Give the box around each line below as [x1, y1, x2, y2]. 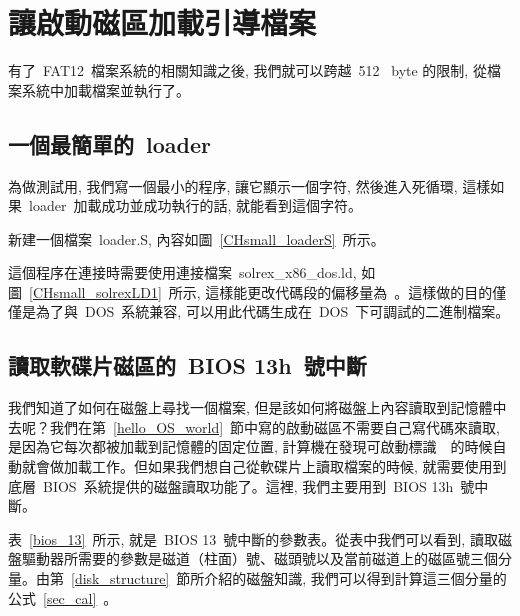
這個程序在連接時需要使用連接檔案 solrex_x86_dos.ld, [8, 262, 357, 283]
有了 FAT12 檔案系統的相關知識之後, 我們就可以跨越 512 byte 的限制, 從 [8, 60, 487, 81]
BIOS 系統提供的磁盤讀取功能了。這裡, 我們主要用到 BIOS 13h [42, 475, 454, 496]
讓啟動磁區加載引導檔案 [8, 2, 317, 43]
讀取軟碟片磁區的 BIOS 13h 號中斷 [8, 350, 367, 381]
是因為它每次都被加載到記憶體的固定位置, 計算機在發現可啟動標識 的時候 [8, 436, 493, 457]
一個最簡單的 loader [8, 128, 212, 159]
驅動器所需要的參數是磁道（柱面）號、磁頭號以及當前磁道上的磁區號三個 [21, 548, 498, 569]
